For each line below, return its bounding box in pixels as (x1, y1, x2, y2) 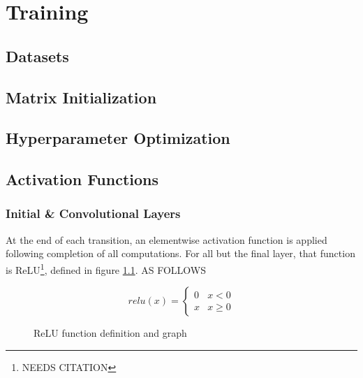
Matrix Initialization (6, 86, 157, 108)
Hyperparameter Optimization (6, 127, 230, 149)
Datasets (6, 45, 69, 66)
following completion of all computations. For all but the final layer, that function (6, 246, 355, 261)
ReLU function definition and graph (34, 326, 187, 340)
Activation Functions (6, 168, 159, 190)
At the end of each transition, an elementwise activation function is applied (6, 232, 327, 247)
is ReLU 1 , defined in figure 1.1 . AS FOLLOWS (6, 260, 206, 277)
